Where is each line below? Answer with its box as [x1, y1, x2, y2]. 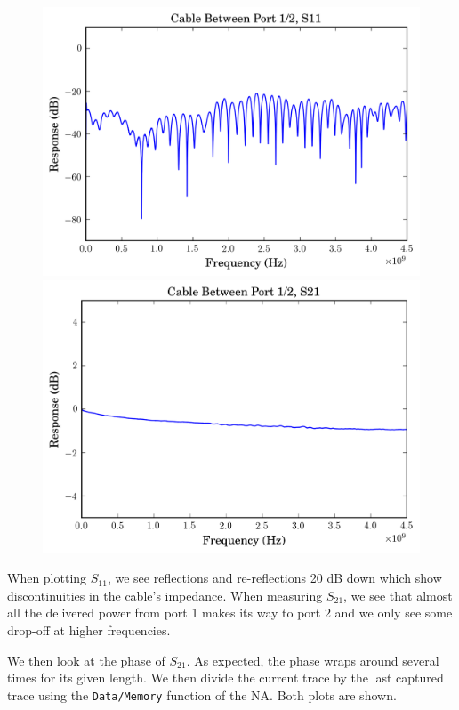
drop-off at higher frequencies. [7, 620, 171, 639]
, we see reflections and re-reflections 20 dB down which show [107, 569, 442, 587]
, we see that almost [343, 585, 453, 604]
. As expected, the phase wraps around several [186, 650, 439, 669]
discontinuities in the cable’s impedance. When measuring [7, 585, 323, 604]
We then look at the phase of [7, 650, 165, 669]
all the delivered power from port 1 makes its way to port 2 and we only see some [7, 603, 453, 622]
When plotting [7, 569, 87, 587]
